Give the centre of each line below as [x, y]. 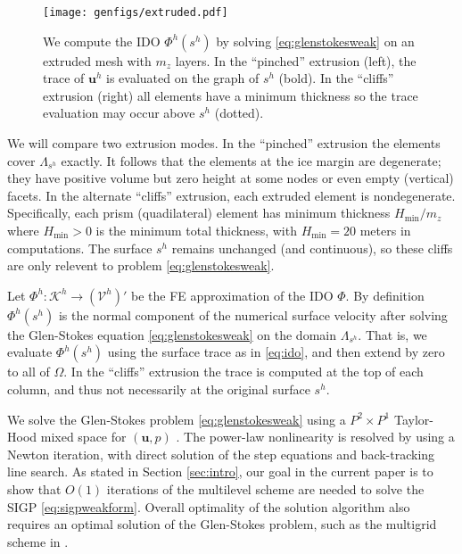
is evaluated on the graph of [183, 78]
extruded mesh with [97, 60]
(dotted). [239, 113]
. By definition [385, 295]
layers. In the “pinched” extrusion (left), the [296, 60]
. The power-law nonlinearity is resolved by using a [315, 437]
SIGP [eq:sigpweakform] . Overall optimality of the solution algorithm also [209, 506]
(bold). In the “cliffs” [336, 78]
